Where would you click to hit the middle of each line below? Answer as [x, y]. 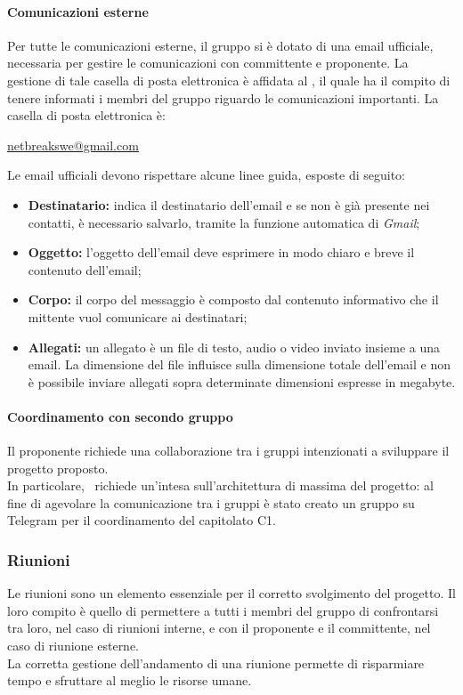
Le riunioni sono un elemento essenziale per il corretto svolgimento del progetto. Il [231, 593]
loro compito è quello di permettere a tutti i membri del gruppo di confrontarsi [223, 610]
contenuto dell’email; [85, 269]
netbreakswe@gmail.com [73, 145]
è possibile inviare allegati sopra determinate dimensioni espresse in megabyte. [242, 381]
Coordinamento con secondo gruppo [120, 416]
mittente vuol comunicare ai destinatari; [138, 316]
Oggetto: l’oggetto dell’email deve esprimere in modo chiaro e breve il [221, 252]
